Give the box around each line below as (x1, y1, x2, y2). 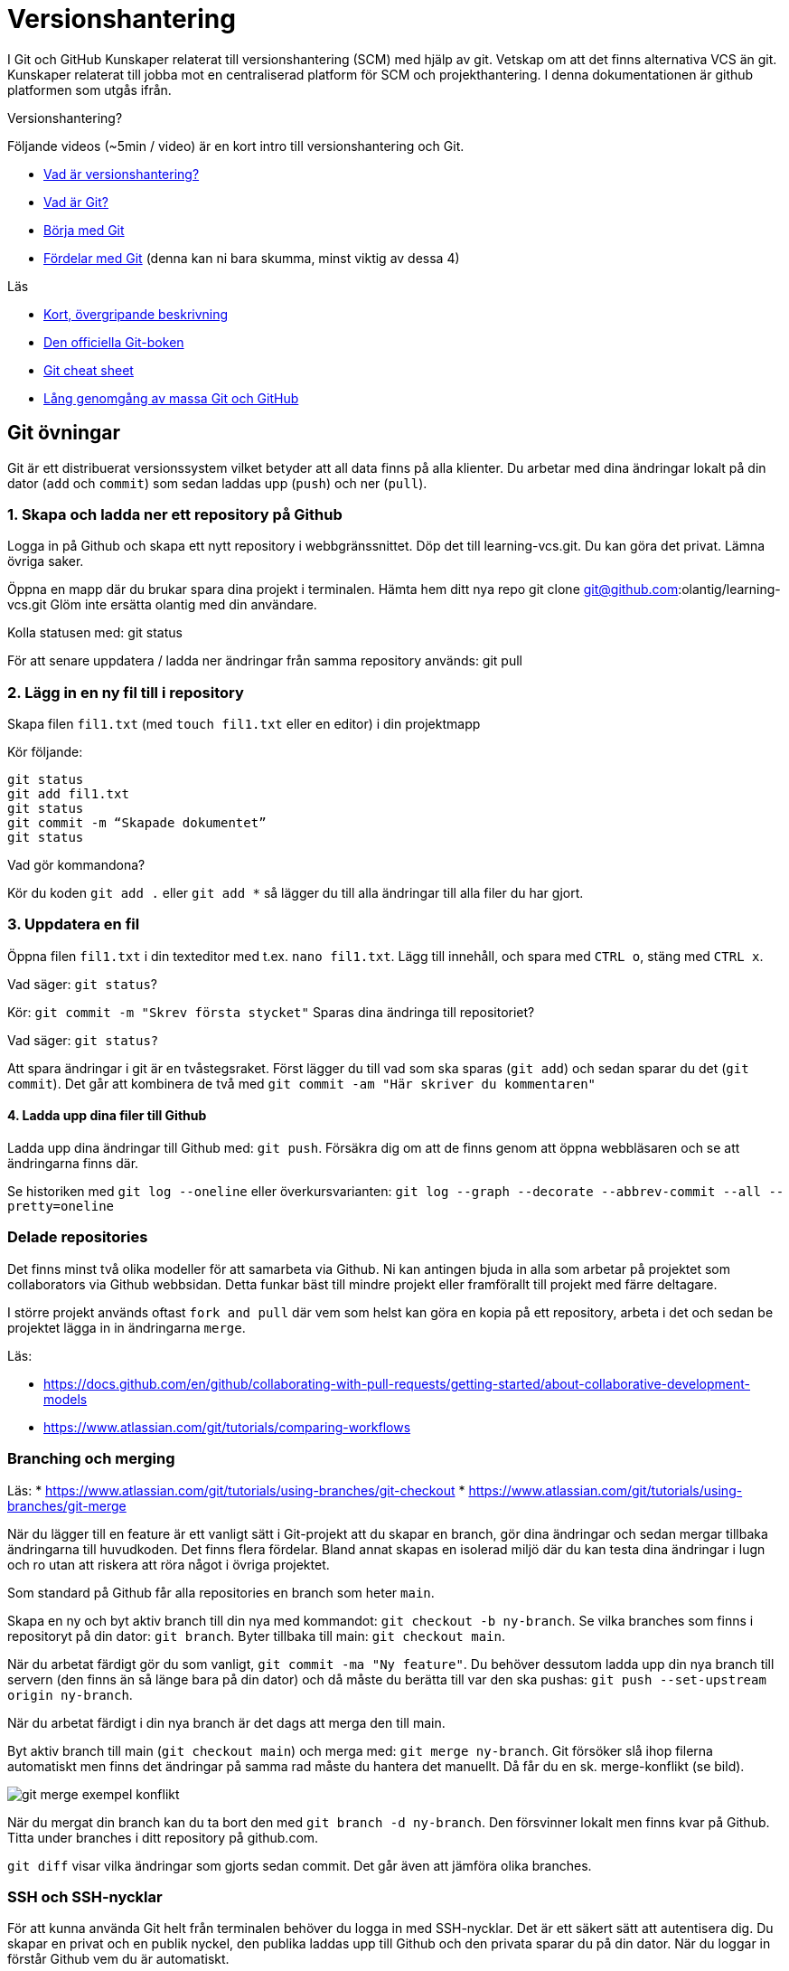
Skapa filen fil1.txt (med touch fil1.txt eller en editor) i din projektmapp (7, 716, 481, 732)
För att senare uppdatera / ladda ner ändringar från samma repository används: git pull (7, 653, 522, 669)
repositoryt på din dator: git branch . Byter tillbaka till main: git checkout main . (7, 1627, 505, 1644)
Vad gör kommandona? (7, 857, 146, 873)
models (43, 1391, 88, 1407)
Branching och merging (7, 1449, 175, 1468)
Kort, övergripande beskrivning (43, 306, 229, 322)
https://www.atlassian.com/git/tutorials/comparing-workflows (43, 1419, 411, 1435)
